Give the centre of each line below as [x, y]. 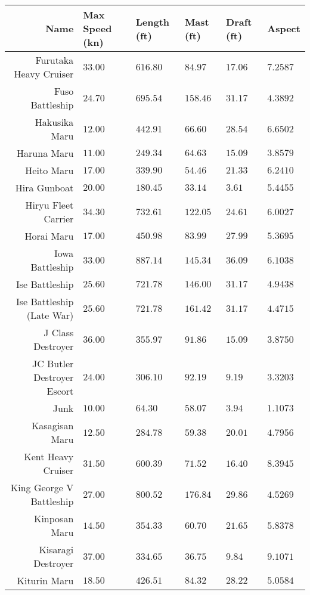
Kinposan [54, 518]
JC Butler [53, 363]
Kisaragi [56, 549]
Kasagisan [52, 425]
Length [153, 21]
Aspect [284, 28]
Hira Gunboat [44, 188]
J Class [59, 332]
